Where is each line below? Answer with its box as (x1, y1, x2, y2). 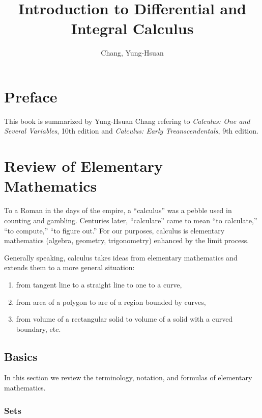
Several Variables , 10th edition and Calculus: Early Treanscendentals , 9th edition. (4, 125, 258, 136)
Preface (4, 86, 57, 107)
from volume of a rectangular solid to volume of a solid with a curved (16, 313, 233, 324)
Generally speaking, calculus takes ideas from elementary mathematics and (4, 252, 238, 263)
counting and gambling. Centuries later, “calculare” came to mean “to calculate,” (4, 215, 257, 225)
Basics (4, 348, 38, 364)
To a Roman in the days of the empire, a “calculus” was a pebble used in (4, 205, 232, 216)
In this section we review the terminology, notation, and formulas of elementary (4, 372, 252, 383)
